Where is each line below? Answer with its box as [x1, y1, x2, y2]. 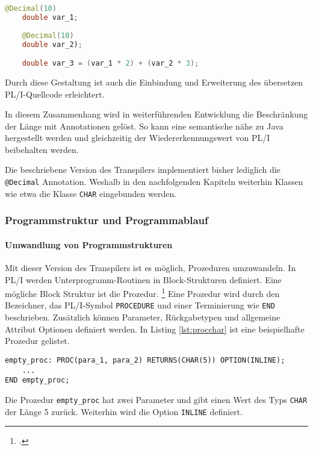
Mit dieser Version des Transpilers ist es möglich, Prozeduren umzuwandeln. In [5, 261, 296, 274]
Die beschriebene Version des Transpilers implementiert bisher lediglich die [5, 163, 280, 176]
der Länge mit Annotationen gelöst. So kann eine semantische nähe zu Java [5, 119, 284, 132]
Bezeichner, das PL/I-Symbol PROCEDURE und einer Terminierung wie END [5, 299, 275, 311]
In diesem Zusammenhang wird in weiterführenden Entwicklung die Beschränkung [5, 108, 308, 120]
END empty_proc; [5, 376, 70, 385]
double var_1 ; [22, 13, 78, 22]
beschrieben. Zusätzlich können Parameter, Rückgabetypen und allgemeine [5, 311, 280, 323]
